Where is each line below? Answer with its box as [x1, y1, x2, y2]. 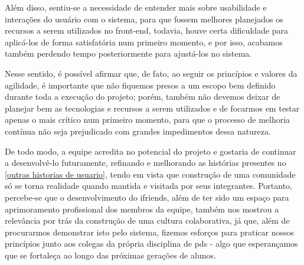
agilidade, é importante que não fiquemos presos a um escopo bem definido [5, 78, 276, 91]
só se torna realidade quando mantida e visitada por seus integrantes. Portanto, [5, 179, 292, 192]
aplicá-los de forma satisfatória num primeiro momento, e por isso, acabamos [5, 35, 283, 48]
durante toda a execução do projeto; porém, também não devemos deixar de [5, 90, 280, 103]
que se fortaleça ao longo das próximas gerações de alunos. [5, 248, 216, 261]
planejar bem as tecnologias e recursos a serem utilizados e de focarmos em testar [5, 102, 300, 114]
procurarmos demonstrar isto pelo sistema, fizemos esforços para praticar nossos [5, 225, 294, 238]
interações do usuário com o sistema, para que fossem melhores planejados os [5, 12, 283, 25]
